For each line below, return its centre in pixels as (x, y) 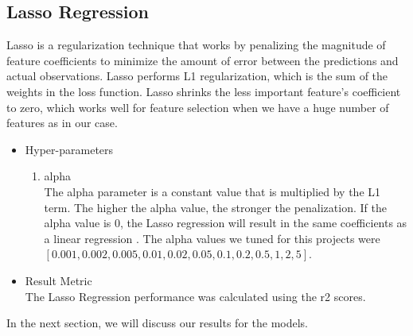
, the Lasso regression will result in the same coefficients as (263, 223)
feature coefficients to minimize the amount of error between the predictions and (203, 60)
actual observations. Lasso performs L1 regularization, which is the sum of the (197, 76)
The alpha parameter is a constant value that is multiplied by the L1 (212, 191)
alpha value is (78, 223)
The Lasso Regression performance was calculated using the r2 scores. (195, 296)
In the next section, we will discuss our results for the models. (158, 323)
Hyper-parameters (69, 149)
